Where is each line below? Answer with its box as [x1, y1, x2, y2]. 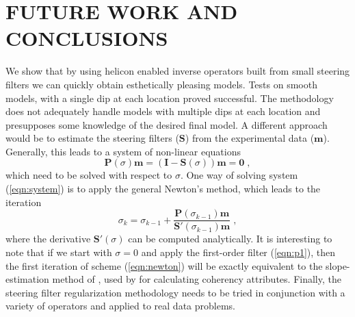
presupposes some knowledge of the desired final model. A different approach [5, 117, 328, 131]
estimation [5, 272, 49, 286]
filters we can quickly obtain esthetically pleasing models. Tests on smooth [5, 77, 317, 91]
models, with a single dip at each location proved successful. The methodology [5, 90, 334, 105]
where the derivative [5, 231, 91, 246]
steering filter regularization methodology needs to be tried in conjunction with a [5, 285, 345, 299]
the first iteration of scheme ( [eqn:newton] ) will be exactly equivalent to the [5, 258, 323, 272]
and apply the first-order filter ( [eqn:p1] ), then [141, 244, 336, 259]
